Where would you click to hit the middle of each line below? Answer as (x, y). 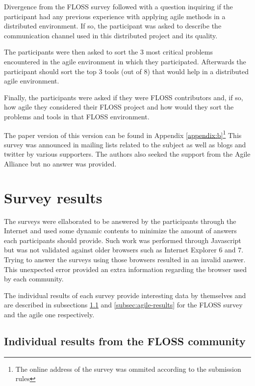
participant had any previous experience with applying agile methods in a (115, 16)
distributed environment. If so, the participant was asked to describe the (113, 26)
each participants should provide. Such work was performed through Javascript (123, 240)
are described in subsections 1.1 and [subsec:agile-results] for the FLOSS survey (123, 305)
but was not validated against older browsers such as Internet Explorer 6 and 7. (124, 250)
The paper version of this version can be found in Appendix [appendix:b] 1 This (123, 134)
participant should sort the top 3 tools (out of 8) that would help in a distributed (127, 71)
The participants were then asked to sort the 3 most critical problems (108, 52)
